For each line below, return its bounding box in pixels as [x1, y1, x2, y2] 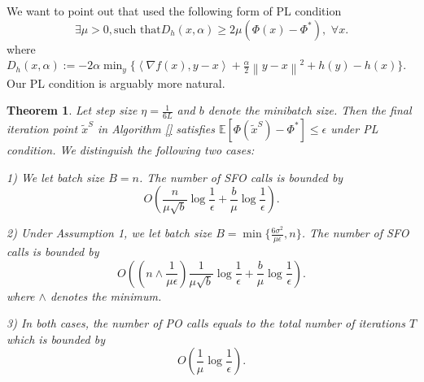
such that [114, 24, 161, 36]
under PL [330, 119, 378, 137]
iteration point [7, 119, 78, 137]
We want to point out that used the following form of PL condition [7, 2, 342, 19]
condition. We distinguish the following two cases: [7, 141, 255, 158]
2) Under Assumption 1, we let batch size [7, 224, 212, 241]
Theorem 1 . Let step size [7, 102, 138, 119]
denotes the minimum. [50, 287, 162, 304]
